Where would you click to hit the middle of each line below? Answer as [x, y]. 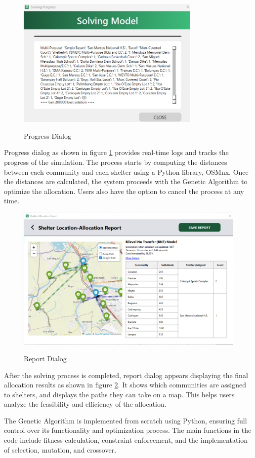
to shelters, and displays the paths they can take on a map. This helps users [119, 394]
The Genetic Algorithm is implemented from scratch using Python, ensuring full [126, 420]
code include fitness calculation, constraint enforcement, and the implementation [126, 440]
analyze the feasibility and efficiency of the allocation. [85, 404]
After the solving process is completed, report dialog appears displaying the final [126, 375]
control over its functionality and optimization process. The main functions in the [128, 430]
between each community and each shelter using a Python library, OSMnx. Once [126, 172]
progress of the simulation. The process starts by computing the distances [116, 162]
